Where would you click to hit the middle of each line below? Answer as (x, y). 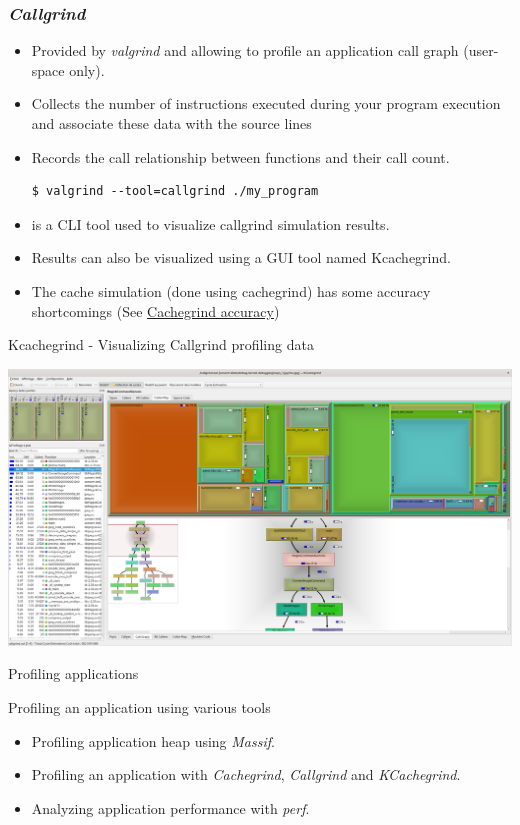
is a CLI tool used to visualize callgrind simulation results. (210, 223)
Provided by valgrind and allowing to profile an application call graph (245, 50)
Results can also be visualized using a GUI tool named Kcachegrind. (241, 257)
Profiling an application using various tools (139, 707)
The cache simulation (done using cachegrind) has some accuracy (231, 290)
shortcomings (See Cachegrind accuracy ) (155, 310)
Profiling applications (73, 673)
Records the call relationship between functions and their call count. (240, 156)
